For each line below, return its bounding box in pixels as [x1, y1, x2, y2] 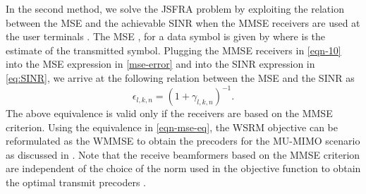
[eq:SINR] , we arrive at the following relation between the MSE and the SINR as [6, 70, 355, 85]
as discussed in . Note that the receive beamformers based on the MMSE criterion [6, 147, 360, 162]
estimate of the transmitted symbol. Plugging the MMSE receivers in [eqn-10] [6, 42, 341, 57]
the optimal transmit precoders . [6, 175, 146, 190]
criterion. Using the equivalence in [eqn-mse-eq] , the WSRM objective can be [6, 119, 338, 134]
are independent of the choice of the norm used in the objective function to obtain [6, 161, 361, 176]
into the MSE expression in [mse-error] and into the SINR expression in [6, 56, 315, 71]
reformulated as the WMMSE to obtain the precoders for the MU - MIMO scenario [6, 133, 360, 148]
